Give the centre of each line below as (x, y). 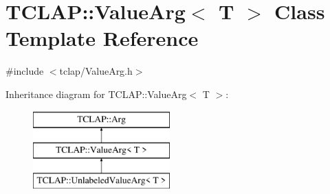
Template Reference (102, 38)
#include (25, 71)
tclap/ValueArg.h (96, 71)
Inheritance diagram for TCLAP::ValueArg (96, 94)
